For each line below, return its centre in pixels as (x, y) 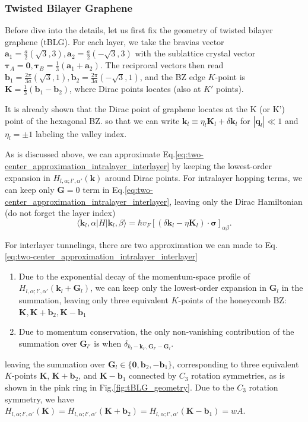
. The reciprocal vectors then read (162, 65)
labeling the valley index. (81, 133)
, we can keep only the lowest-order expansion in (178, 288)
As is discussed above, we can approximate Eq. (90, 154)
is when (108, 343)
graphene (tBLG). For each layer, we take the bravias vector (115, 41)
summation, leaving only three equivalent (93, 299)
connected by (153, 375)
